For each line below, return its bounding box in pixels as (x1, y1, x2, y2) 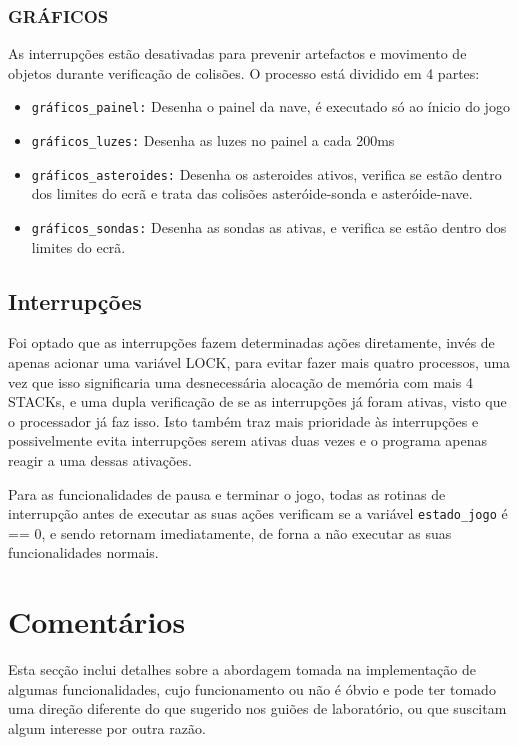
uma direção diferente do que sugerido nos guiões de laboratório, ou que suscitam (8, 698, 507, 719)
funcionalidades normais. (8, 542, 159, 563)
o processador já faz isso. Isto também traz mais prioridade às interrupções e (8, 410, 479, 431)
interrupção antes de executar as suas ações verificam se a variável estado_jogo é (8, 503, 508, 524)
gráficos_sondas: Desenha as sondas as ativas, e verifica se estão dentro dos (31, 216, 507, 237)
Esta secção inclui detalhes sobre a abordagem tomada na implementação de (8, 659, 476, 680)
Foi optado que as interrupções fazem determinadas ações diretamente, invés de (8, 332, 495, 353)
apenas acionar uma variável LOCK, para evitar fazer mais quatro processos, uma (8, 352, 511, 373)
